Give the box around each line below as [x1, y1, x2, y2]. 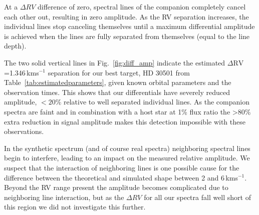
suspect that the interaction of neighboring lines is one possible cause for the [4, 162, 239, 172]
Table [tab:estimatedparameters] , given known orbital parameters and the [4, 77, 231, 87]
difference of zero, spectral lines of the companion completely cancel [38, 1, 246, 11]
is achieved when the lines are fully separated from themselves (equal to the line [4, 30, 250, 41]
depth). [4, 40, 27, 51]
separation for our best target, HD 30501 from [48, 67, 190, 77]
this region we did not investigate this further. [4, 201, 146, 212]
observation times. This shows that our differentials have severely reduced [4, 86, 230, 97]
